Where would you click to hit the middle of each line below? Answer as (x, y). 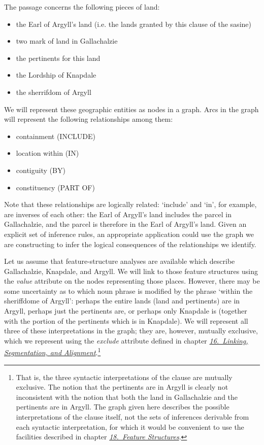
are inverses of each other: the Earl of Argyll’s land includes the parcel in (118, 214)
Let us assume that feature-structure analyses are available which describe (120, 261)
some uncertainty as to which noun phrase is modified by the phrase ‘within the (128, 290)
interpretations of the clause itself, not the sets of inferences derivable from (133, 417)
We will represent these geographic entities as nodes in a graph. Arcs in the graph (131, 109)
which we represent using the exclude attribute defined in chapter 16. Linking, (126, 340)
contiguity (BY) (41, 170)
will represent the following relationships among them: (89, 119)
